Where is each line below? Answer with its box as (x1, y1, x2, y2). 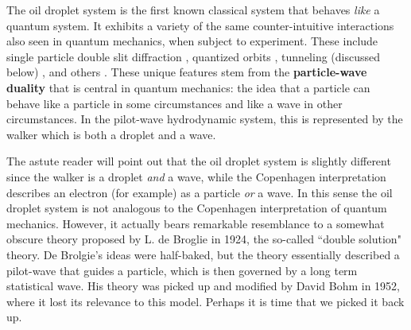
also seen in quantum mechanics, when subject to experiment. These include (6, 33, 378, 49)
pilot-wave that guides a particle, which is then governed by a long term (6, 262, 358, 278)
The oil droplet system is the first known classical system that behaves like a (6, 2, 380, 17)
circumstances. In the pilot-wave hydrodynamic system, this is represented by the (6, 111, 403, 127)
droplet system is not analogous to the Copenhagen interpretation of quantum (6, 200, 387, 216)
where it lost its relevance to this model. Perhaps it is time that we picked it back (6, 293, 405, 309)
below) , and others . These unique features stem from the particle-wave (6, 64, 367, 80)
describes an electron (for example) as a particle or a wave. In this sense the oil (6, 184, 393, 200)
